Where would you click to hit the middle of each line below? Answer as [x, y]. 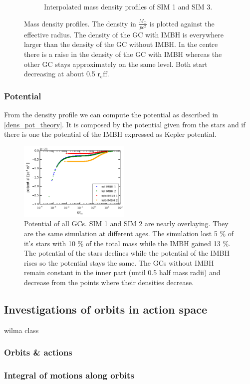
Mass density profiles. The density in [80, 23]
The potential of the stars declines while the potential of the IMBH [127, 253]
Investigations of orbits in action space [106, 309]
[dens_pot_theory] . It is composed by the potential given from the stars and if [125, 124]
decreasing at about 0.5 [60, 74]
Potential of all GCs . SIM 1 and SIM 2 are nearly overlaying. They [126, 223]
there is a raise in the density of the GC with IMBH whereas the [123, 54]
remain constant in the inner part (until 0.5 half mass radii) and [122, 272]
